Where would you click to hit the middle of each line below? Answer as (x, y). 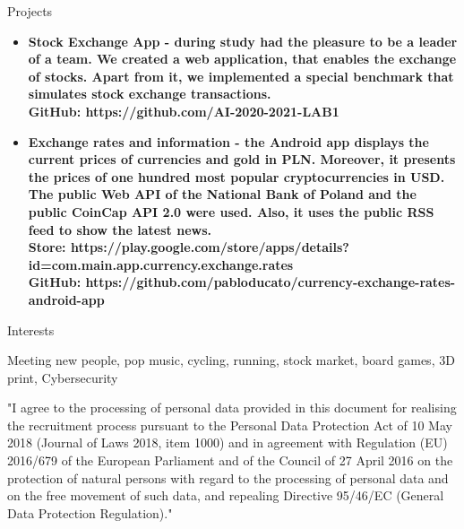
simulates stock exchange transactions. (150, 94)
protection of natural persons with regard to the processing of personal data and (228, 477)
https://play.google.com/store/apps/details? (210, 247)
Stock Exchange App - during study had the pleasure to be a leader (243, 41)
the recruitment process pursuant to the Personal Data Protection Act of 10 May (230, 425)
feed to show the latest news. (120, 229)
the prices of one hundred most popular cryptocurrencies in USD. (236, 176)
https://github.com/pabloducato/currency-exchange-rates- (271, 282)
